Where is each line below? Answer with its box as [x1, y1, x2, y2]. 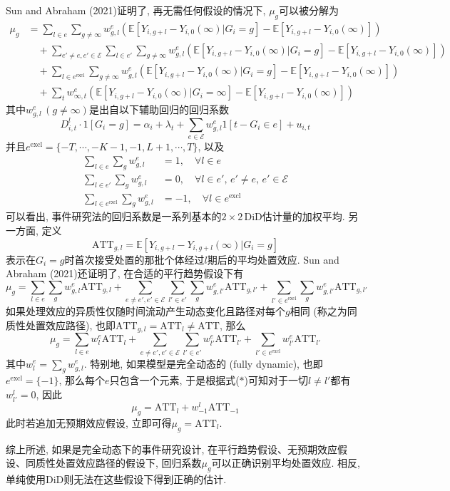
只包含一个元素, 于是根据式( [109, 373, 240, 388]
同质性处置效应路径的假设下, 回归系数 [25, 455, 202, 470]
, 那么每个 [58, 373, 106, 388]
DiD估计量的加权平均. [244, 209, 345, 224]
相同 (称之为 [290, 304, 347, 319]
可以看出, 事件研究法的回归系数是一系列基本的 [6, 209, 222, 224]
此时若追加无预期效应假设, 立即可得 [6, 415, 172, 430]
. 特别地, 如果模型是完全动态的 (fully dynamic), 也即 [83, 356, 323, 371]
